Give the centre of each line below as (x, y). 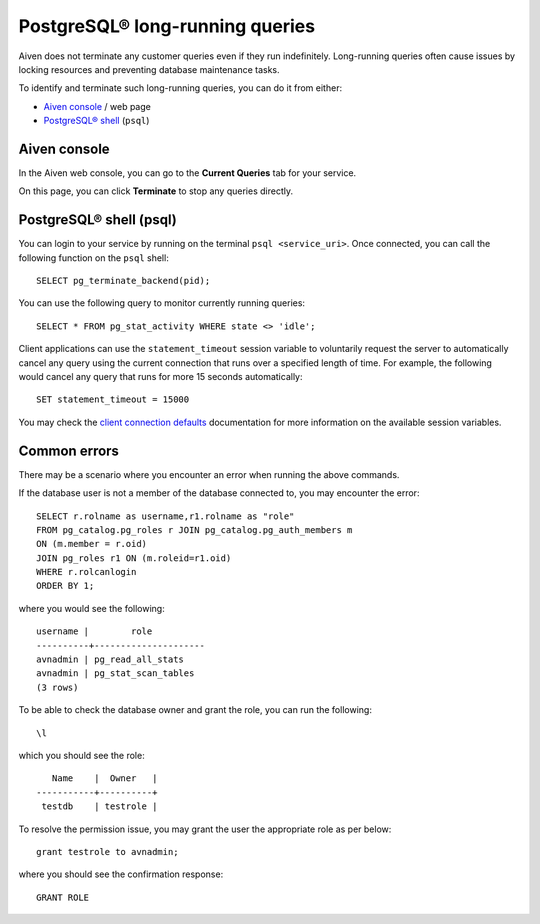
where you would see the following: (91, 608)
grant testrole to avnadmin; (107, 851)
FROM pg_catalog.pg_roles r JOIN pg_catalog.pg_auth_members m (194, 529)
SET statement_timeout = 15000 (113, 399)
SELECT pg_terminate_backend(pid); (123, 281)
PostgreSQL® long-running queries (166, 26)
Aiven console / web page (97, 106)
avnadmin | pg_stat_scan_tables (115, 673)
